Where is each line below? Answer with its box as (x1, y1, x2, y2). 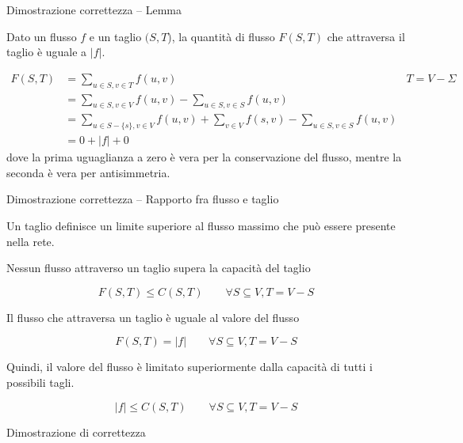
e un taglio (89, 28, 142, 44)
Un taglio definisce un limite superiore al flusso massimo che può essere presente (6, 218, 396, 234)
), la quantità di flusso (167, 28, 275, 44)
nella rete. (6, 233, 55, 249)
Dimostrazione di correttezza (6, 423, 146, 440)
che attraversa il (327, 28, 405, 44)
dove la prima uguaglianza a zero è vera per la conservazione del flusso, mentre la (6, 149, 402, 165)
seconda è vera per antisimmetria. (6, 164, 170, 180)
